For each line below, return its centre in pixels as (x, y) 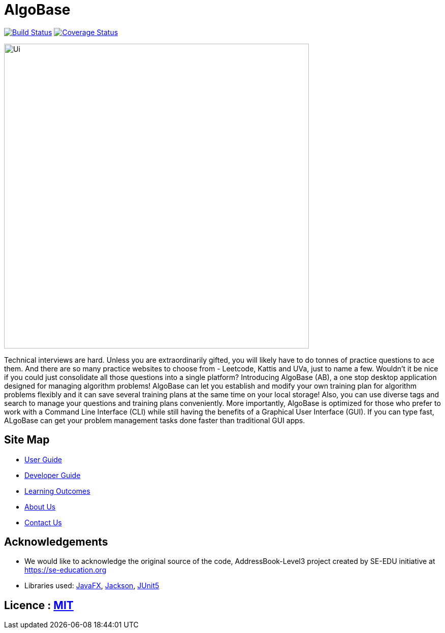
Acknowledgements (56, 542)
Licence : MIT (39, 605)
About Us (40, 507)
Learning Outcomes (57, 491)
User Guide (43, 459)
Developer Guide (53, 475)
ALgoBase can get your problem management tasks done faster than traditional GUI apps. (155, 420)
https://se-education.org (66, 570)
